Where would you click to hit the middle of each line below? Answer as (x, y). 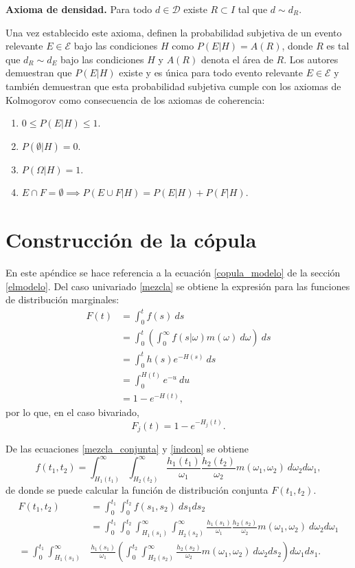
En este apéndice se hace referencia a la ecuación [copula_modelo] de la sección (173, 273)
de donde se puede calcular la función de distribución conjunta (137, 489)
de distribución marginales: (62, 299)
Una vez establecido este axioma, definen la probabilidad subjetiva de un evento (174, 32)
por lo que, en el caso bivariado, (72, 412)
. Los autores (311, 59)
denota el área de (237, 59)
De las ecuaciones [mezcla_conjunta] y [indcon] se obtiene (127, 448)
